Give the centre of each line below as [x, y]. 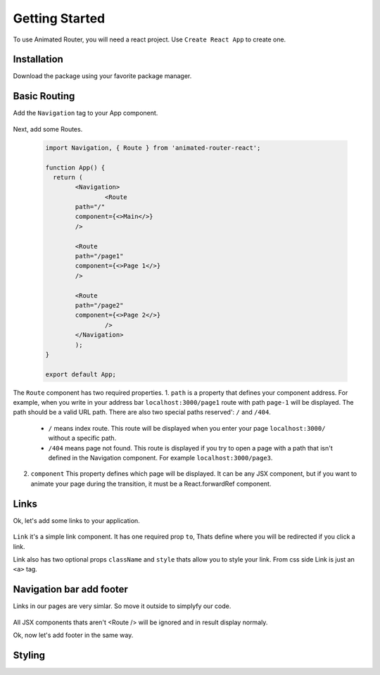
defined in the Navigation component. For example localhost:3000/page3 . [160, 458]
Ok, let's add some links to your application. [76, 520]
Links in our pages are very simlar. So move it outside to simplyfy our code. [122, 606]
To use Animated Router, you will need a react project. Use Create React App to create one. [150, 39]
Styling [29, 655]
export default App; [81, 374]
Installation [38, 59]
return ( [68, 177]
